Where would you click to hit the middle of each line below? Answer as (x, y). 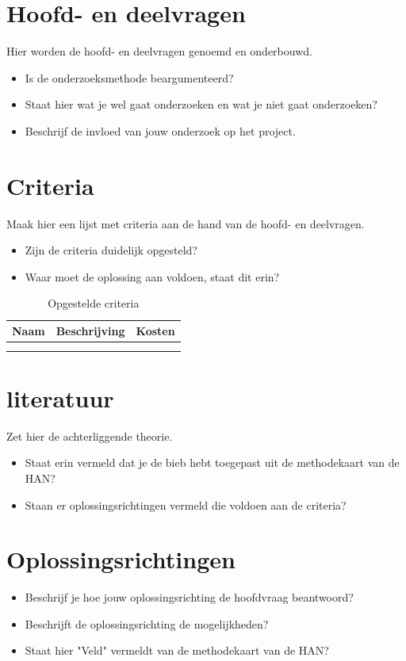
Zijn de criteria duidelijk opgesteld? (111, 250)
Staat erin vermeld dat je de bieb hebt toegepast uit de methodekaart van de (212, 462)
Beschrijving (90, 330)
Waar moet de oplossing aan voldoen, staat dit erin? (152, 276)
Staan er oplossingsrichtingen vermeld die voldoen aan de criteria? (186, 504)
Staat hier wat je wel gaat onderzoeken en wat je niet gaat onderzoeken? (201, 104)
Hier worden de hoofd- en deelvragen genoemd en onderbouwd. (159, 51)
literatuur (60, 397)
